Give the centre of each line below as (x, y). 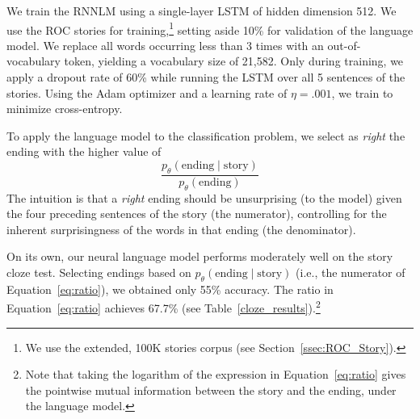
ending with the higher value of (84, 151)
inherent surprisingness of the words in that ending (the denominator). (181, 229)
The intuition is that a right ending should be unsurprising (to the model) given (204, 197)
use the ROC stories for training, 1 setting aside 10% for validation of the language (210, 28)
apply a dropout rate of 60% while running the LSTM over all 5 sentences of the (206, 77)
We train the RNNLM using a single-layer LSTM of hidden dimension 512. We (202, 10)
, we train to (362, 92)
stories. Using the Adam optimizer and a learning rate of (147, 92)
